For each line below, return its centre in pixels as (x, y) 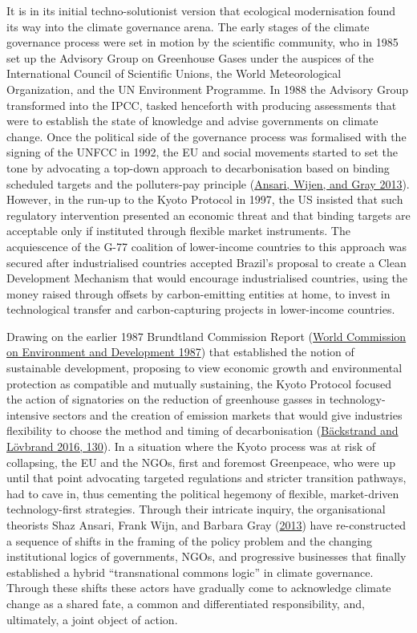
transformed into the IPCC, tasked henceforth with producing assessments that (202, 105)
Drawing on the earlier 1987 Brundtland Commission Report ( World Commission (206, 336)
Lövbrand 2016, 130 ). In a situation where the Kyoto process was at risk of (191, 446)
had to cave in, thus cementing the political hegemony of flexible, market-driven (203, 493)
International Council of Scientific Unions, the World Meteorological (174, 73)
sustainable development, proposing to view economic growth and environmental (204, 368)
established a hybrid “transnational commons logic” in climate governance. (190, 572)
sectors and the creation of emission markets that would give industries (228, 414)
